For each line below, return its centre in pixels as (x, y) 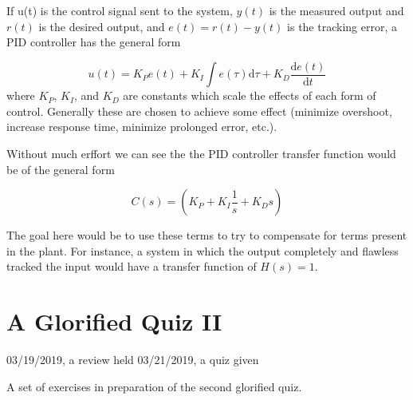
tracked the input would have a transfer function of (132, 266)
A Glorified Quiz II (114, 321)
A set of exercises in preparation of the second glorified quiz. (154, 386)
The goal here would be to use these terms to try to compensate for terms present (207, 235)
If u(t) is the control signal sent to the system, (120, 10)
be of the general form (61, 169)
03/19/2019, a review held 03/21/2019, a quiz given (133, 360)
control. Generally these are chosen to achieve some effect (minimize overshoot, (199, 111)
